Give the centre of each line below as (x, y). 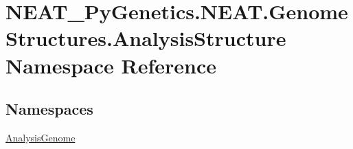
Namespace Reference (111, 65)
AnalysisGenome (41, 137)
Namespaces (49, 109)
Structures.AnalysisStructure (146, 38)
